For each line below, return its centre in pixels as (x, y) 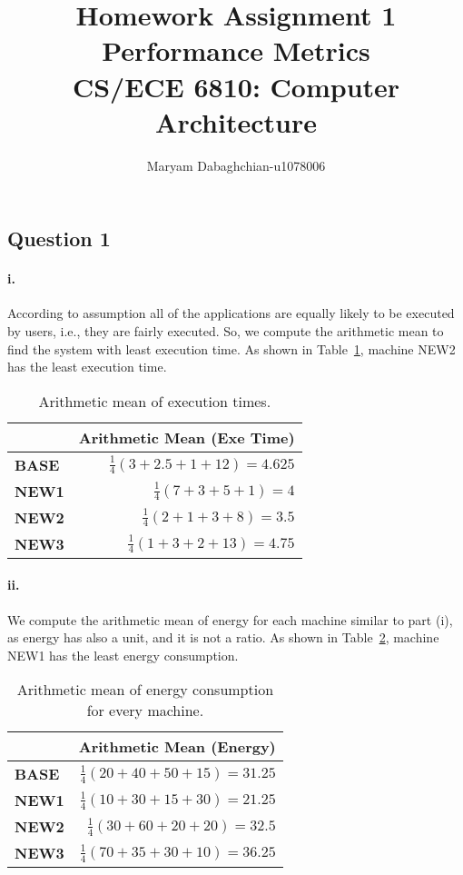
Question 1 (59, 239)
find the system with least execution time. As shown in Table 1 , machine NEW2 (231, 348)
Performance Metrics (236, 50)
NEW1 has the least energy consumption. (123, 655)
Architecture (236, 121)
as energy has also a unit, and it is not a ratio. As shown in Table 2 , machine (223, 637)
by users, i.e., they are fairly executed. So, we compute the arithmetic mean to (226, 331)
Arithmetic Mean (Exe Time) (187, 437)
